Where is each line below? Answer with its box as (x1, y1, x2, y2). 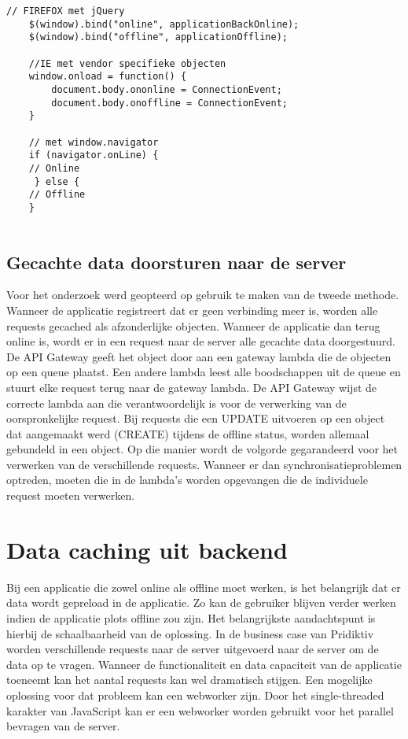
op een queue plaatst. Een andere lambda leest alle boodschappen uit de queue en (6, 364, 401, 380)
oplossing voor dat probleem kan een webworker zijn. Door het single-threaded (6, 686, 384, 703)
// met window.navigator (28, 136, 159, 148)
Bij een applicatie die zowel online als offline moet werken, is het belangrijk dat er (6, 578, 401, 595)
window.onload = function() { (28, 71, 187, 83)
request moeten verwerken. (6, 487, 135, 504)
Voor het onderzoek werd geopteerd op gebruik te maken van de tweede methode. (6, 286, 399, 303)
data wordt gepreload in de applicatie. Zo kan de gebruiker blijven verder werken (6, 594, 396, 611)
